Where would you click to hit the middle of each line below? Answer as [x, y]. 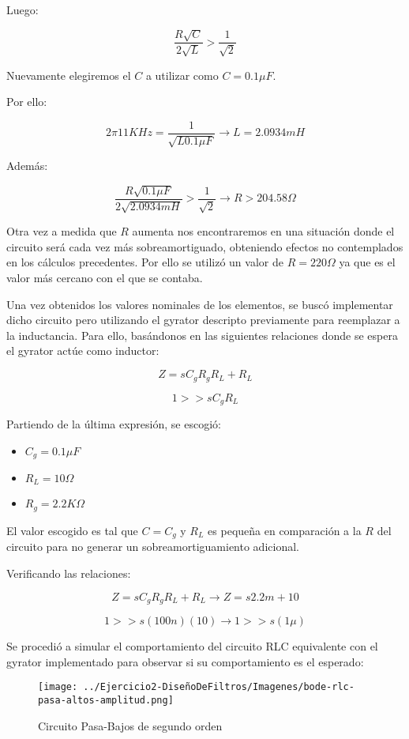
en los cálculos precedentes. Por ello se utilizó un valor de [145, 262]
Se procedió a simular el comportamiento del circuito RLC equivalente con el [192, 646]
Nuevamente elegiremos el [69, 75]
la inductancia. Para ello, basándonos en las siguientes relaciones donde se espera [202, 335]
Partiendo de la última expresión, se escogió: [114, 423]
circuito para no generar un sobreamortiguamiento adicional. [153, 547]
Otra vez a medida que [62, 231]
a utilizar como [182, 75]
